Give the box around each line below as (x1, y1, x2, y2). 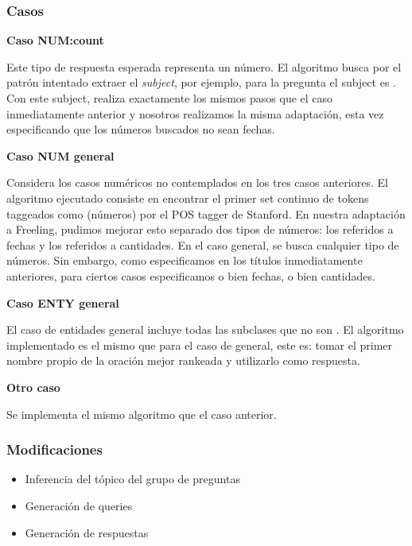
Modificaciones (6, 440, 103, 459)
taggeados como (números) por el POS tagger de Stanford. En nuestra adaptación (6, 205, 406, 222)
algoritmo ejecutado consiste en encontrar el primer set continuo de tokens (6, 189, 369, 206)
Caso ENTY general (6, 294, 119, 311)
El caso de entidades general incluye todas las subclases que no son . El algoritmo (6, 321, 404, 338)
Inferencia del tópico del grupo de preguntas (25, 470, 240, 487)
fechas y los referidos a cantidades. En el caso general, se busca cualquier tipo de (6, 236, 399, 253)
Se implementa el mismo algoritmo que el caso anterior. (6, 405, 277, 422)
